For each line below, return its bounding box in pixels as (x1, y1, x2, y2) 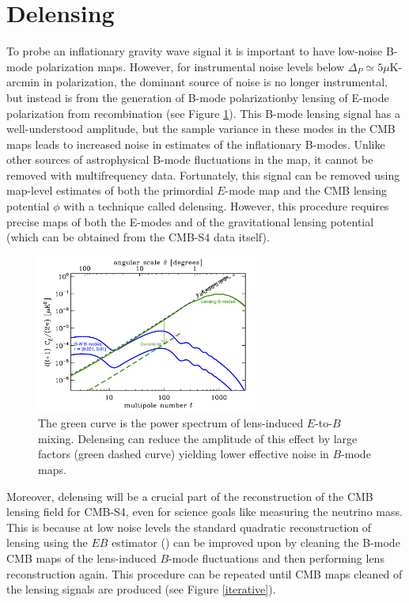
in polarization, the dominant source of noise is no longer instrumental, (43, 74, 388, 90)
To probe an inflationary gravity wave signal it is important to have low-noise (6, 43, 383, 59)
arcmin (6, 74, 40, 90)
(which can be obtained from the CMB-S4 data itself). (6, 229, 270, 245)
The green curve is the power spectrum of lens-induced (38, 415, 304, 431)
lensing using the (6, 534, 88, 551)
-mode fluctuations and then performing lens (169, 549, 384, 566)
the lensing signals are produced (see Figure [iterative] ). (6, 581, 276, 597)
